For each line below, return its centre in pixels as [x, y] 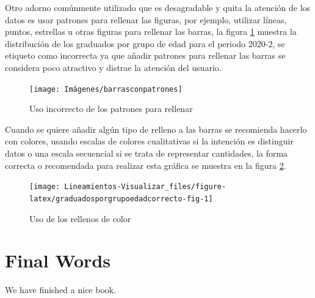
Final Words [58, 260]
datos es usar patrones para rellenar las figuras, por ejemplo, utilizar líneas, [146, 19]
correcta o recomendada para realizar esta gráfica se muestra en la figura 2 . [146, 165]
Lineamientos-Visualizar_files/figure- [145, 187]
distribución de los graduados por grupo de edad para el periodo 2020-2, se [145, 43]
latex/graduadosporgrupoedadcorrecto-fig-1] [121, 199]
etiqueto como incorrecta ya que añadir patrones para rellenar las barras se [145, 55]
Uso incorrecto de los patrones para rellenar [111, 109]
